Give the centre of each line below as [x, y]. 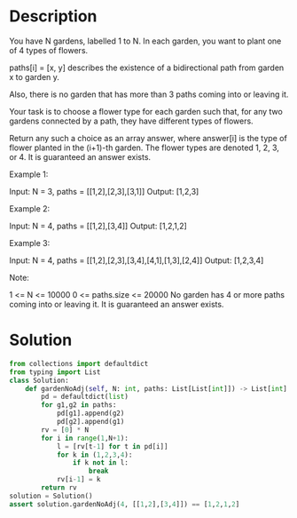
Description [53, 16]
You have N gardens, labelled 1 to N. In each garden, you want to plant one [145, 41]
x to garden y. [35, 76]
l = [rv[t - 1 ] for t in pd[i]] [112, 446]
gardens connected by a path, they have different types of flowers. [132, 121]
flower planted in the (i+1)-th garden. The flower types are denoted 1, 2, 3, [144, 147]
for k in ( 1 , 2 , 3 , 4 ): [94, 455]
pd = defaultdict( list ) [85, 397]
